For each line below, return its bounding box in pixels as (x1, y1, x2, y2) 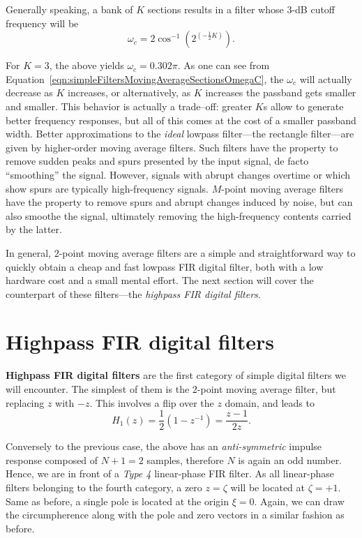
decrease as (6, 85, 53, 100)
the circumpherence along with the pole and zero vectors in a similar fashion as (6, 507, 345, 522)
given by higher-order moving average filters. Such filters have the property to (6, 140, 338, 154)
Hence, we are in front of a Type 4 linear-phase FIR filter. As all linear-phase (6, 466, 334, 481)
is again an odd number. (238, 452, 342, 467)
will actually (299, 71, 352, 86)
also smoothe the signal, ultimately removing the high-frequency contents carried (6, 208, 352, 223)
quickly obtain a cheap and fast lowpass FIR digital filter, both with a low (6, 259, 324, 274)
